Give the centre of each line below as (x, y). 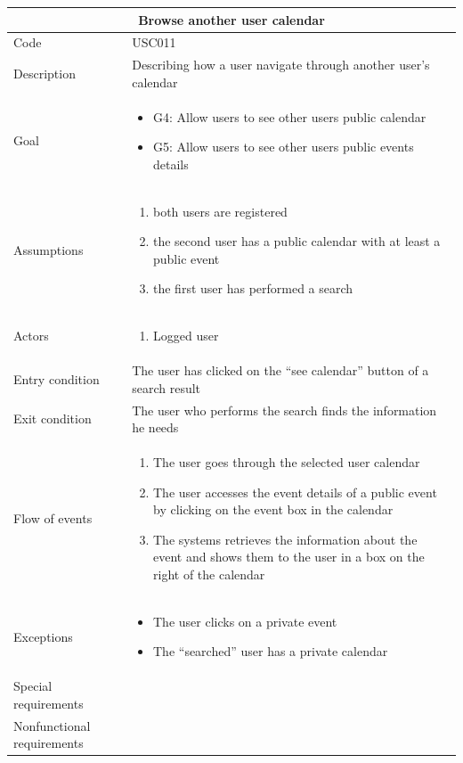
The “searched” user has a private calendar (271, 651)
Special (33, 686)
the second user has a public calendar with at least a (297, 241)
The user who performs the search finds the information (284, 410)
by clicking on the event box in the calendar (273, 509)
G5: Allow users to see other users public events (284, 147)
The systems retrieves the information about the (285, 539)
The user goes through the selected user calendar (287, 462)
